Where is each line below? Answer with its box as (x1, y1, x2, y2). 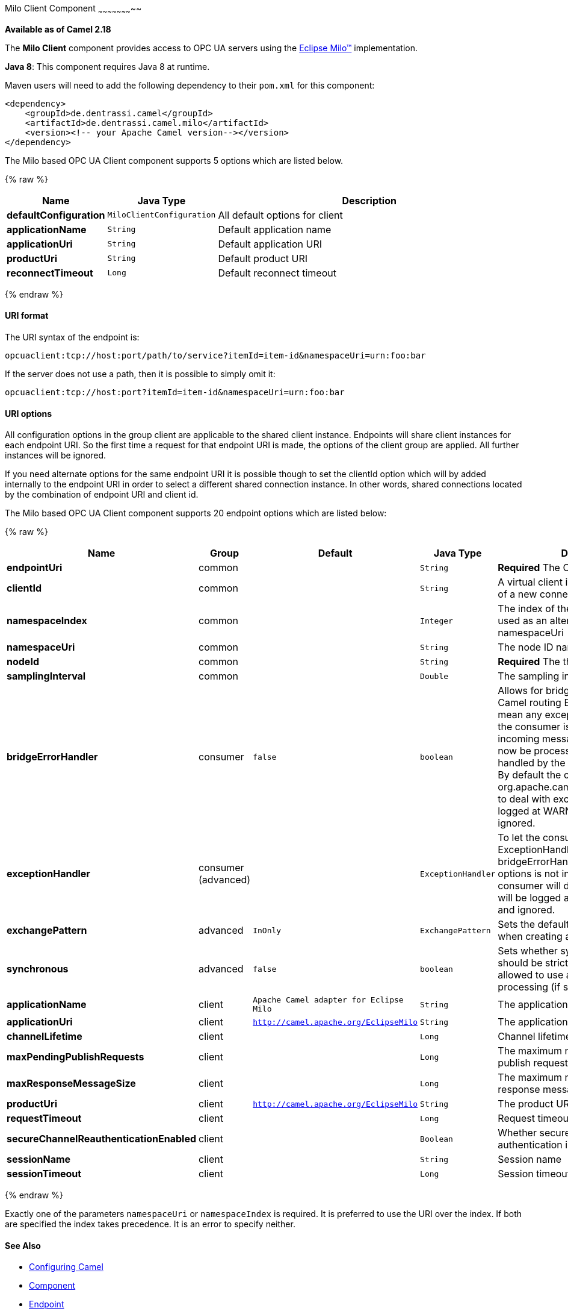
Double (420, 671, 449, 681)
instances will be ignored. (5, 450, 106, 461)
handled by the (498, 757, 566, 769)
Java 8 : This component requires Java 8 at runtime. (5, 61, 210, 72)
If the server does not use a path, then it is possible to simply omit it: (5, 369, 276, 380)
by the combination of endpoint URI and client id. (5, 489, 199, 500)
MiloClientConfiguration (107, 210, 216, 220)
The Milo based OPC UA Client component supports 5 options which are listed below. (5, 155, 344, 166)
